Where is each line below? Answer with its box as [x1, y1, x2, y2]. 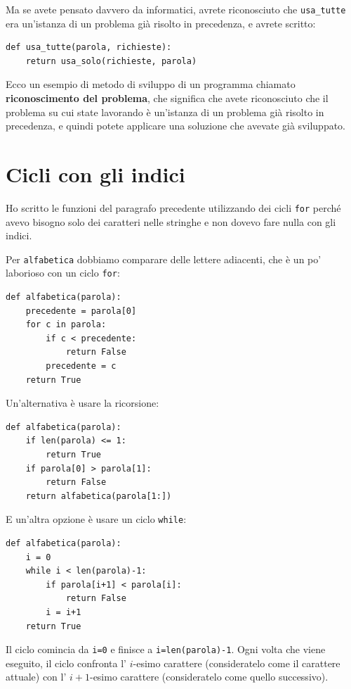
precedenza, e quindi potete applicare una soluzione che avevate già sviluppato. [6, 118, 346, 133]
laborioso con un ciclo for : [6, 265, 120, 280]
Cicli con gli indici [6, 160, 185, 188]
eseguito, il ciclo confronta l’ [6, 655, 127, 670]
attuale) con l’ [6, 669, 67, 684]
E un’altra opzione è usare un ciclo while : [6, 512, 187, 526]
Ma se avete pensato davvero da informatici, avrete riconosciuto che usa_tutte [6, 2, 346, 16]
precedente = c [46, 361, 117, 372]
